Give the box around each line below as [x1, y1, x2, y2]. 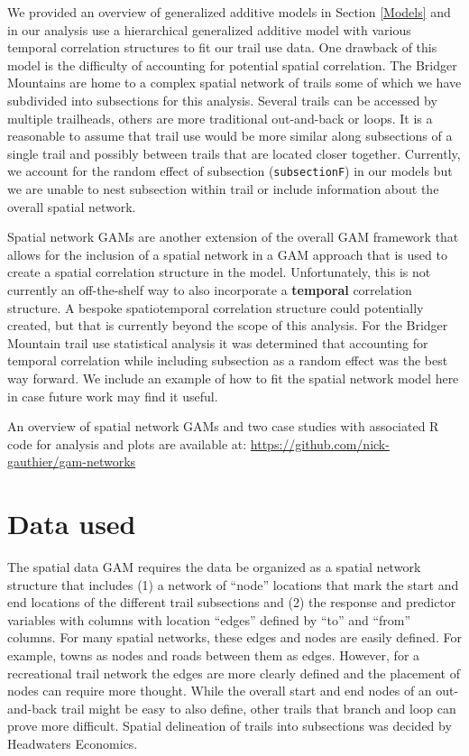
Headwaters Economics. [7, 733, 138, 752]
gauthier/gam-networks [7, 452, 136, 471]
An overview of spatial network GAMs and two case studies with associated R [7, 417, 439, 436]
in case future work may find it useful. [7, 386, 218, 405]
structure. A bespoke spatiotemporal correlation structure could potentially [7, 298, 424, 317]
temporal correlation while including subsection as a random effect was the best [7, 351, 448, 370]
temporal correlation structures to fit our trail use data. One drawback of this [7, 38, 437, 57]
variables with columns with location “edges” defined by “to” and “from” [7, 610, 411, 629]
